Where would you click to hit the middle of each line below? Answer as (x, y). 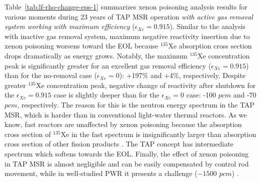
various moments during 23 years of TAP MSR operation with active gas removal (129, 16)
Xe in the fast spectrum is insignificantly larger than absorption (158, 134)
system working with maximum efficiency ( (70, 26)
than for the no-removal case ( (51, 75)
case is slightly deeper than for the (106, 95)
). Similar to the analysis (207, 26)
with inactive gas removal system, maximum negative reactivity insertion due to (127, 36)
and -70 (245, 95)
